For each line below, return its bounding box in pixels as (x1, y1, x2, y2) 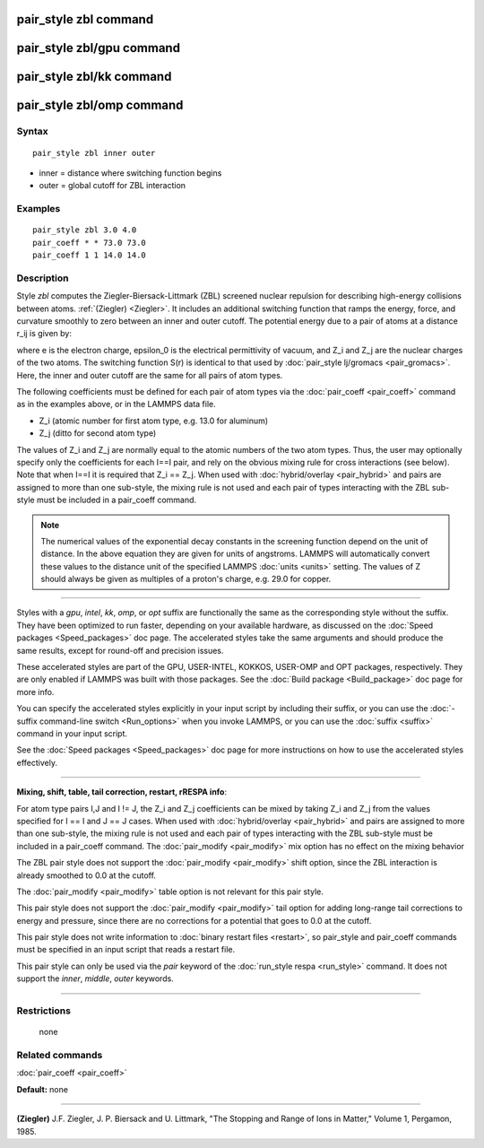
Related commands (16, 1048, 103, 1061)
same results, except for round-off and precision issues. (16, 645, 224, 656)
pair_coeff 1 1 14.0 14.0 (32, 250, 147, 260)
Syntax (16, 126, 48, 138)
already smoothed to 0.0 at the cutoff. (16, 870, 157, 881)
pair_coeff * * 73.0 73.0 (32, 238, 147, 248)
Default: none (16, 1083, 69, 1094)
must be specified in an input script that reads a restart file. (16, 944, 236, 955)
